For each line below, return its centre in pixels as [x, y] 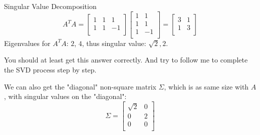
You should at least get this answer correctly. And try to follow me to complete [126, 60]
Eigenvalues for [27, 43]
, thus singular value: [114, 43]
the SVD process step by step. [50, 69]
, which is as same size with [206, 86]
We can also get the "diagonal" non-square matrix [80, 86]
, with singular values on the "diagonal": [65, 96]
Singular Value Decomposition [50, 6]
